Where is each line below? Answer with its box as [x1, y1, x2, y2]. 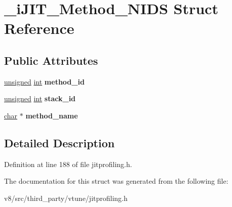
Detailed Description [4, 135, 115, 150]
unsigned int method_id [4, 76, 85, 87]
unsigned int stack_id [4, 93, 76, 104]
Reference [4, 18, 74, 38]
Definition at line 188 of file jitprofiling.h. [4, 158, 132, 169]
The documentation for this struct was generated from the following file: [4, 176, 228, 186]
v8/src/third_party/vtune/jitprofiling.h [4, 192, 128, 203]
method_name [25, 110, 78, 120]
